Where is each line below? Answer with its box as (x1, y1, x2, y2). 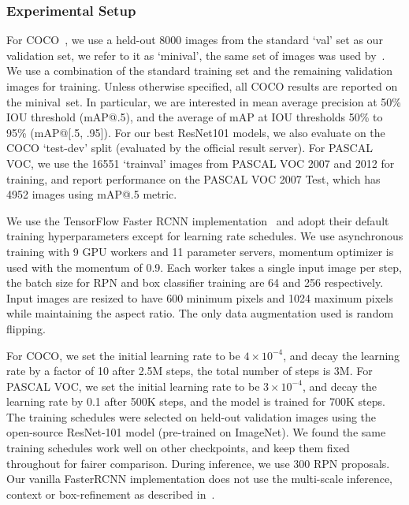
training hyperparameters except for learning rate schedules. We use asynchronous (6, 228, 403, 244)
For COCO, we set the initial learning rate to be (6, 347, 240, 363)
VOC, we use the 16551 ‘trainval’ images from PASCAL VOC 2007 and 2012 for (6, 154, 395, 171)
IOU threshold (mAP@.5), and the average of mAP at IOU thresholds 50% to (6, 109, 383, 125)
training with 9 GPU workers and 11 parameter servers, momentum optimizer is (6, 243, 394, 259)
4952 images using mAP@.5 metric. (6, 186, 177, 202)
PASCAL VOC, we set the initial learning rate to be (6, 377, 260, 394)
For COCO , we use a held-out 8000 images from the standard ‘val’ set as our (6, 32, 383, 48)
